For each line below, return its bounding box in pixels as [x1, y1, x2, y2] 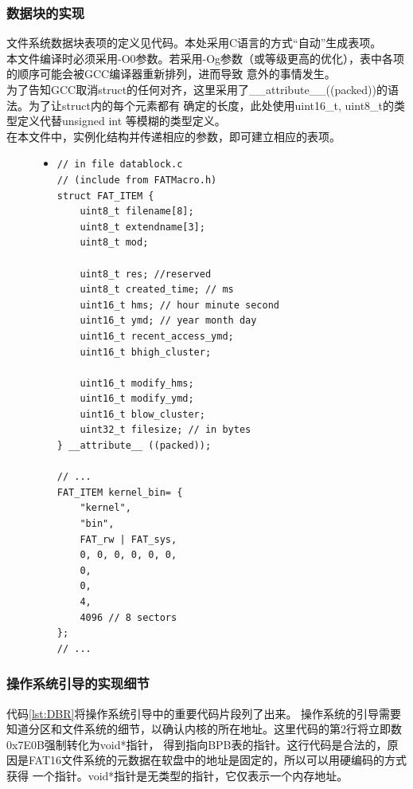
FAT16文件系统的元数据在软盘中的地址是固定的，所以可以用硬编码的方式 [28, 752, 407, 768]
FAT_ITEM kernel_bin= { [56, 486, 183, 498]
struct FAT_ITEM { [56, 190, 154, 202]
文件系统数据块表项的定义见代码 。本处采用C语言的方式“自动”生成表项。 [6, 34, 382, 51]
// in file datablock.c [56, 159, 183, 171]
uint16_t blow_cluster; [80, 408, 205, 420]
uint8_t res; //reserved [80, 268, 212, 280]
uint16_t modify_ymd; [80, 393, 194, 405]
